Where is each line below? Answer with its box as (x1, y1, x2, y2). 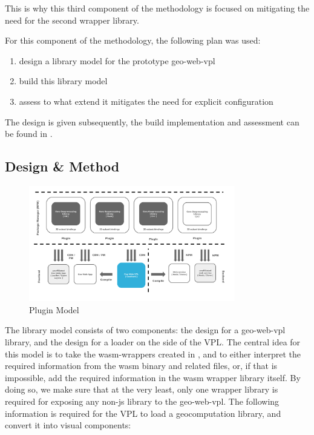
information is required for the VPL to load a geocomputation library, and (5, 407, 281, 419)
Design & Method (5, 157, 120, 176)
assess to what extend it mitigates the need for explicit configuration (19, 95, 273, 107)
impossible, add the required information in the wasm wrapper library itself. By (5, 371, 301, 384)
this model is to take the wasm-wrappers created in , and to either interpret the (5, 347, 301, 360)
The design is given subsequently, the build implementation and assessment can (5, 115, 299, 128)
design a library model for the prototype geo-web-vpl (19, 54, 215, 67)
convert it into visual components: (5, 419, 131, 431)
